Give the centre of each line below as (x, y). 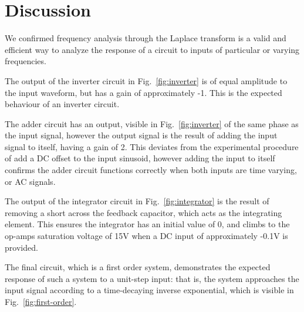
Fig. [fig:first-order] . (41, 301)
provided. (21, 247)
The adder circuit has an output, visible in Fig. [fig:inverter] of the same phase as (152, 123)
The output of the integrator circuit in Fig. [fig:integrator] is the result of (137, 201)
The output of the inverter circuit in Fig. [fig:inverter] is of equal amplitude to (146, 80)
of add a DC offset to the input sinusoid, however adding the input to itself (140, 158)
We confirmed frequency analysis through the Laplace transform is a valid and (146, 38)
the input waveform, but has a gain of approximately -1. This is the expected (143, 92)
